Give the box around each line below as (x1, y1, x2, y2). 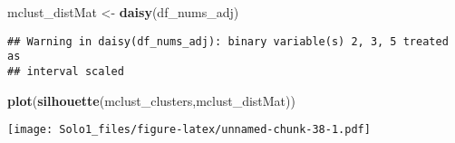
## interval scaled (7, 64, 124, 78)
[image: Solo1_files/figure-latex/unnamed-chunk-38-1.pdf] (7, 123, 371, 137)
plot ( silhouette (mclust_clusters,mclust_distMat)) (7, 91, 295, 110)
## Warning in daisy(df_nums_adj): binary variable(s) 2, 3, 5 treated (7, 34, 449, 48)
